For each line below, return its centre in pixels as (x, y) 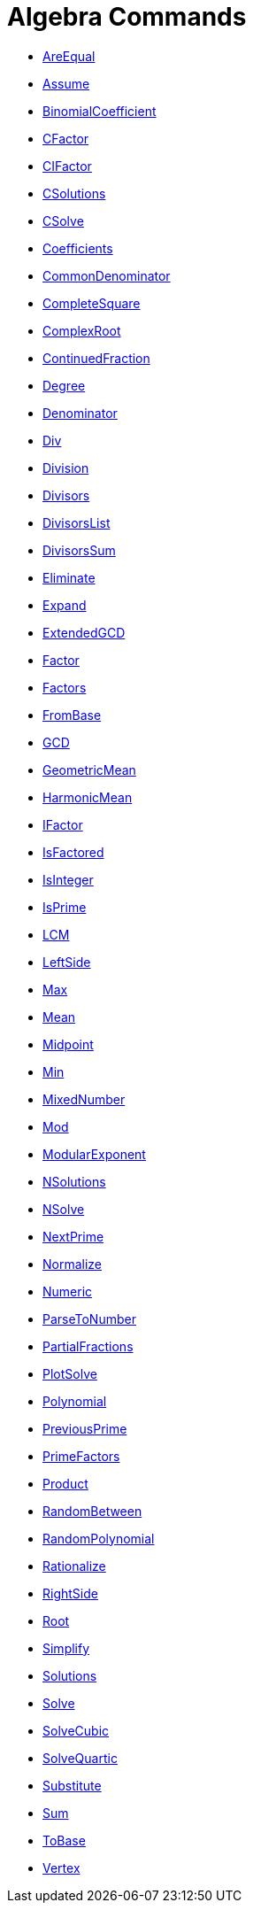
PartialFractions (88, 1346)
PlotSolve (70, 1373)
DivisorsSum (79, 550)
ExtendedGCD (84, 632)
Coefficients (78, 248)
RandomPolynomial (99, 1538)
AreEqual (69, 56)
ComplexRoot (82, 330)
